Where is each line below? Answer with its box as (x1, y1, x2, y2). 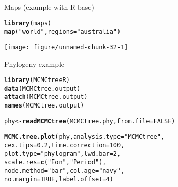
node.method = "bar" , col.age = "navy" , (4, 167, 125, 175)
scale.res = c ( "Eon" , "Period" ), (4, 158, 106, 166)
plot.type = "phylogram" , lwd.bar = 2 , (4, 150, 121, 157)
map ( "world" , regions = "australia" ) (4, 28, 121, 36)
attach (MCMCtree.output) (4, 93, 88, 101)
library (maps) (4, 19, 52, 27)
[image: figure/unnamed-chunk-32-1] (4, 43, 128, 51)
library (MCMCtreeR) (4, 76, 70, 84)
